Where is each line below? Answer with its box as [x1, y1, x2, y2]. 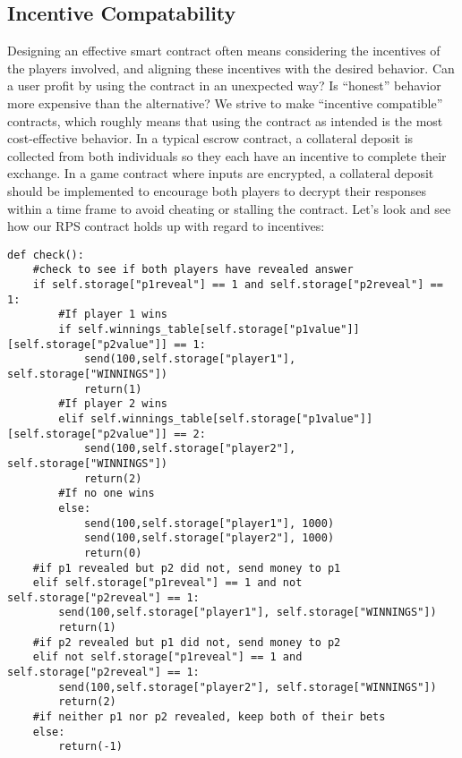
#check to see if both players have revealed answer [32, 263, 354, 277]
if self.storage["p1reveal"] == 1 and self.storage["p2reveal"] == [32, 278, 443, 292]
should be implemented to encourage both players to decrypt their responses [7, 181, 427, 200]
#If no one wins [58, 487, 155, 500]
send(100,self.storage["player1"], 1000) [83, 516, 335, 530]
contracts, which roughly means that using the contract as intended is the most [7, 111, 443, 130]
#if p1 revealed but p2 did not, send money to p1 [32, 561, 341, 575]
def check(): [7, 248, 84, 261]
